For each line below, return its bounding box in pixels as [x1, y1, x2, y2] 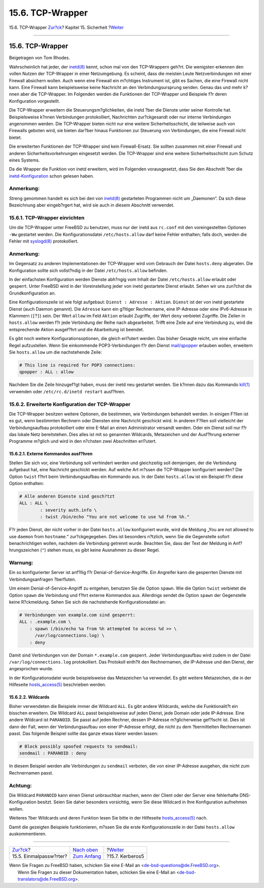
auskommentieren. [9, 831, 46, 837]
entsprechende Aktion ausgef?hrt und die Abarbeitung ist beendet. [9, 326, 144, 332]
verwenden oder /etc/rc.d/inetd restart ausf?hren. [9, 388, 126, 394]
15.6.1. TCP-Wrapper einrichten [9, 214, 85, 221]
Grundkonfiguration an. [9, 290, 56, 296]
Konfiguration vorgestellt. [9, 98, 61, 104]
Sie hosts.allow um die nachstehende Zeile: [9, 349, 102, 355]
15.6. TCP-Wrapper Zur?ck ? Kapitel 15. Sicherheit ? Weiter [9, 24, 124, 30]
